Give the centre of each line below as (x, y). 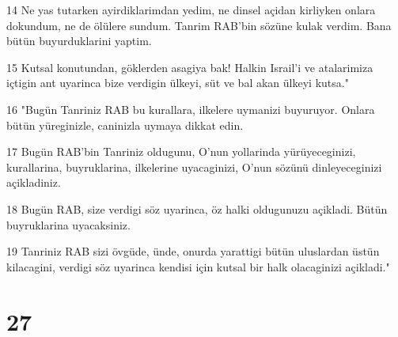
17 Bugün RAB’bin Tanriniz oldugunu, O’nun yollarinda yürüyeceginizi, (181, 151)
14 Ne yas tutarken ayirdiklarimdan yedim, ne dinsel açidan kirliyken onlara (191, 9)
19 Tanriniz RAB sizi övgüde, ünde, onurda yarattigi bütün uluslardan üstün (193, 251)
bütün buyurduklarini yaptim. (79, 41)
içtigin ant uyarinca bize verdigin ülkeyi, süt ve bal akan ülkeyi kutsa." (178, 83)
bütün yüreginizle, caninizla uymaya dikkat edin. (125, 125)
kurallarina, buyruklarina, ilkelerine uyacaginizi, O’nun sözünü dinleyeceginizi (194, 167)
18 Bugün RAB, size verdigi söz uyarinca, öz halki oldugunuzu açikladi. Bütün (197, 208)
